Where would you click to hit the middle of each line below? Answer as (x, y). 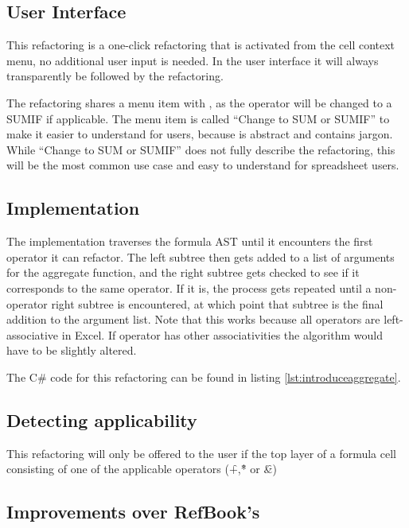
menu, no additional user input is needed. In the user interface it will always (193, 60)
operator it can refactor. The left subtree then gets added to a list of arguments (201, 256)
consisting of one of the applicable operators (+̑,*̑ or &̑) (142, 469)
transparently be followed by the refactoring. (115, 76)
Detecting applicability (102, 419)
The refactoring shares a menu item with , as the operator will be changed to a (199, 102)
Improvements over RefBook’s (133, 512)
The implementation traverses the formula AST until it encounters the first (190, 241)
